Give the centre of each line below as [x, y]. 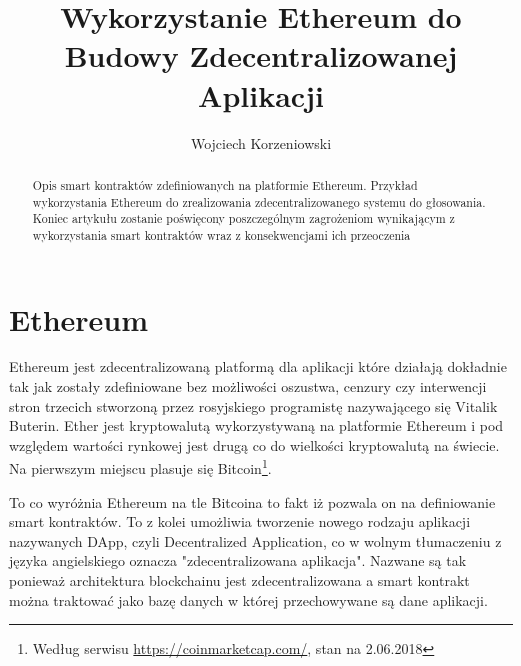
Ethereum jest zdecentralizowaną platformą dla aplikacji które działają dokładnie [258, 366]
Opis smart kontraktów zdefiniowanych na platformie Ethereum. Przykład [225, 184]
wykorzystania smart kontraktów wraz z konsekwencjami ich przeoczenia [221, 234]
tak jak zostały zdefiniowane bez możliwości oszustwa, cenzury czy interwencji [248, 386]
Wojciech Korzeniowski [261, 142]
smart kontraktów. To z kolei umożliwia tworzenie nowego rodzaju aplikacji [240, 521]
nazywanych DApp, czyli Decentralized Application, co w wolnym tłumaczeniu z [255, 540]
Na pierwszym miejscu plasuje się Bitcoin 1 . [140, 467]
